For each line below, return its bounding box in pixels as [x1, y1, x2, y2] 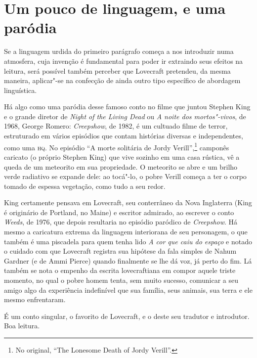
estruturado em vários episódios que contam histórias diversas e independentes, [4, 131, 243, 141]
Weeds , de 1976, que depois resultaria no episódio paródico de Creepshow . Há [4, 217, 238, 227]
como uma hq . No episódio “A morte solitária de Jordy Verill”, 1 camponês [4, 140, 229, 152]
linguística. [4, 85, 37, 95]
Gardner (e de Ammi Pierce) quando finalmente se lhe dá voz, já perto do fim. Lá [4, 255, 252, 266]
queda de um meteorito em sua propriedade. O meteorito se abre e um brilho [4, 161, 238, 172]
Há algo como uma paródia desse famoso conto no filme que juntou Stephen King [4, 101, 251, 112]
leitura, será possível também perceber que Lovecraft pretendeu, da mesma [4, 65, 231, 76]
